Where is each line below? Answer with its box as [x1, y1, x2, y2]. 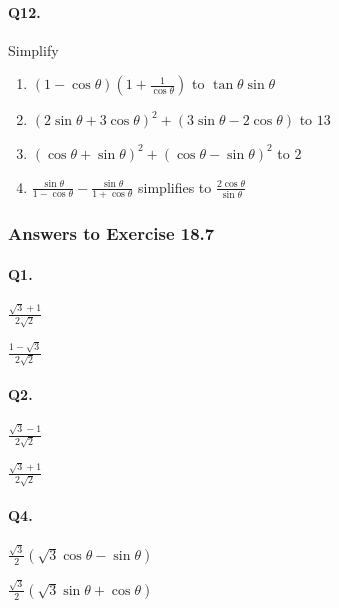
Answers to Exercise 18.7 [8, 221, 215, 246]
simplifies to [138, 176, 212, 197]
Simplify [8, 39, 59, 60]
